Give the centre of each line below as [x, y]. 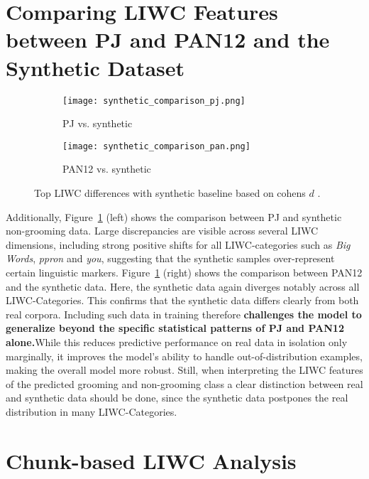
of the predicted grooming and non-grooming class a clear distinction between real [184, 383]
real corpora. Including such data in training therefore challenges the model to [184, 314]
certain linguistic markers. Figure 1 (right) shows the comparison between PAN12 [184, 272]
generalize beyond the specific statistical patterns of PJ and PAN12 [175, 328]
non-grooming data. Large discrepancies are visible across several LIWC [162, 231]
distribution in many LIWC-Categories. [92, 411]
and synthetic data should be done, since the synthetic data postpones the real [177, 398]
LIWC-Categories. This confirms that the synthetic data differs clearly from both [182, 300]
